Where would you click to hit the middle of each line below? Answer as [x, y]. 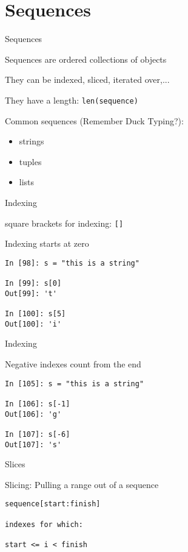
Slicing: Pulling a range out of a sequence [82, 484]
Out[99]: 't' [31, 293]
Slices [15, 464]
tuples [30, 161]
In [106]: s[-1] [38, 404]
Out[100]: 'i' [33, 324]
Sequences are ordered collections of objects [86, 59]
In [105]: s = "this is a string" [75, 384]
